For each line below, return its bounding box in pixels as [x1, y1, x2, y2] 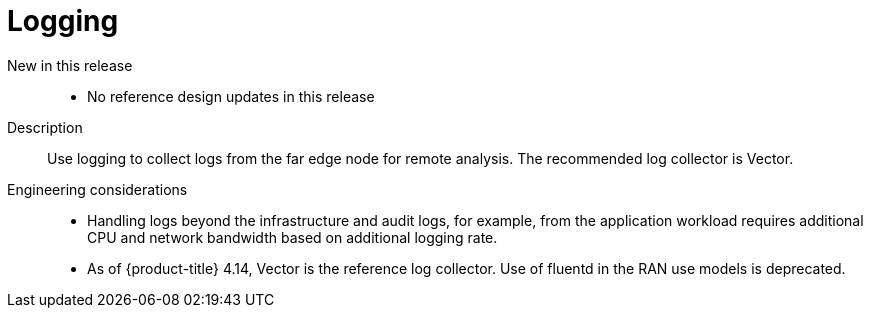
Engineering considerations [7, 180, 188, 198]
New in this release [7, 56, 133, 74]
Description [7, 118, 83, 136]
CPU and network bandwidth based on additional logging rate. [87, 228, 498, 246]
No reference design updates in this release [87, 87, 375, 105]
